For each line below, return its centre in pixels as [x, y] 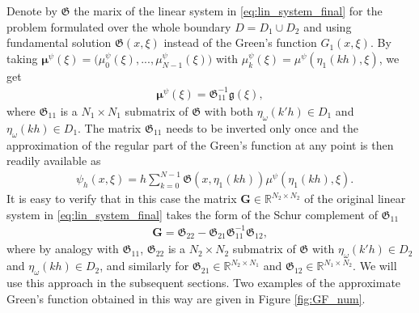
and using [328, 26]
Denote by [32, 11]
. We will [375, 266]
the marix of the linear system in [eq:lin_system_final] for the [228, 11]
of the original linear [355, 199]
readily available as [54, 161]
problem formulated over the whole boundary [119, 26]
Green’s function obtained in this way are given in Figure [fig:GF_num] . [186, 298]
